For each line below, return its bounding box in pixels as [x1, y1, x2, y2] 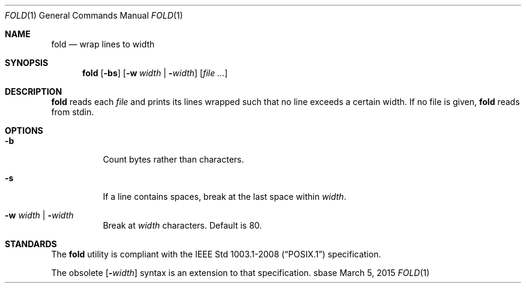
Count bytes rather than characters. [103, 154, 244, 164]
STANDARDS [5, 239, 57, 249]
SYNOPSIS [5, 58, 49, 68]
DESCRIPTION [5, 86, 62, 97]
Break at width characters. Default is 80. [103, 220, 262, 230]
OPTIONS [5, 125, 43, 136]
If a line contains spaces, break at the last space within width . [103, 191, 346, 202]
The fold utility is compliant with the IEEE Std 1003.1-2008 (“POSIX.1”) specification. [51, 249, 381, 259]
